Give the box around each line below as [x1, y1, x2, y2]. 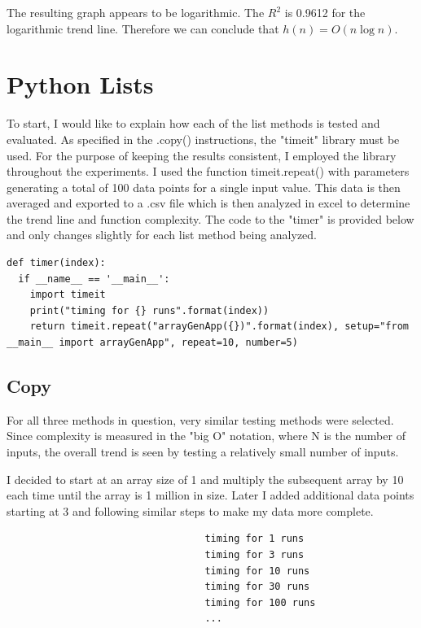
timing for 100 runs [204, 596, 316, 608]
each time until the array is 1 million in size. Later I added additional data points [7, 486, 414, 504]
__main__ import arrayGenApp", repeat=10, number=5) [7, 337, 298, 349]
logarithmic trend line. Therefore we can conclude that [7, 20, 279, 37]
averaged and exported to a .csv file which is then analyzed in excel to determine [7, 194, 410, 212]
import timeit [29, 289, 106, 301]
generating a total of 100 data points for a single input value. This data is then [7, 178, 401, 195]
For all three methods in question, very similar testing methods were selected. [7, 411, 394, 428]
